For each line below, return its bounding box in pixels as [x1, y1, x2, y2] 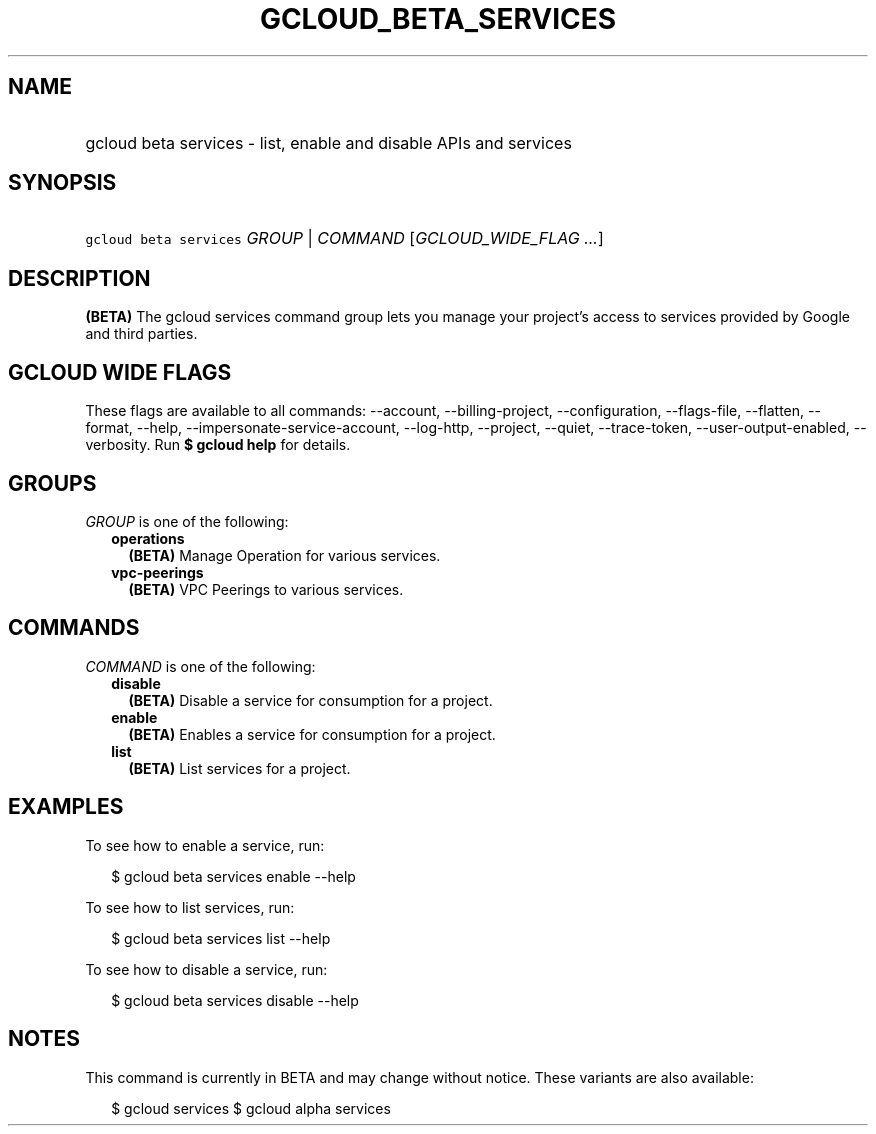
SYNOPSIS [8, 170, 117, 196]
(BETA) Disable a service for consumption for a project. [128, 691, 493, 709]
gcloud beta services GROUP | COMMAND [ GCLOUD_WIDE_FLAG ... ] [85, 228, 604, 249]
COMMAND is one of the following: [85, 657, 316, 675]
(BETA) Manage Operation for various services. [128, 546, 441, 564]
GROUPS [8, 470, 97, 496]
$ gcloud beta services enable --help [111, 867, 356, 885]
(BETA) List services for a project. [128, 759, 351, 777]
